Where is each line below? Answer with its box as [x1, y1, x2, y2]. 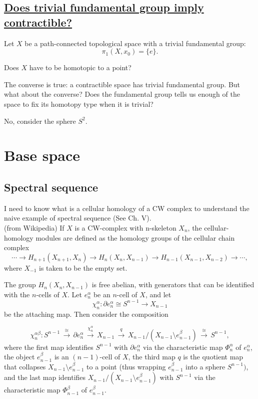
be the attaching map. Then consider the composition [4, 308, 168, 319]
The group [4, 279, 36, 290]
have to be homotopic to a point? [29, 62, 131, 73]
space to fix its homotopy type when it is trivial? [4, 98, 153, 109]
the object [4, 351, 35, 362]
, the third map [128, 351, 175, 362]
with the [4, 289, 30, 299]
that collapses [4, 361, 46, 371]
